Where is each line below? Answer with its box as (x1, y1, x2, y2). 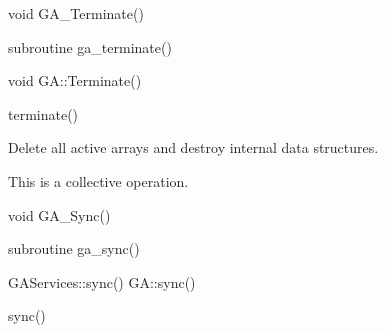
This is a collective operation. (8, 170, 189, 191)
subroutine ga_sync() (8, 238, 140, 259)
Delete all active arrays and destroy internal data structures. (8, 137, 379, 158)
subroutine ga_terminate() (8, 36, 172, 57)
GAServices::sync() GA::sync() (8, 271, 196, 292)
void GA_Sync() (8, 204, 111, 225)
